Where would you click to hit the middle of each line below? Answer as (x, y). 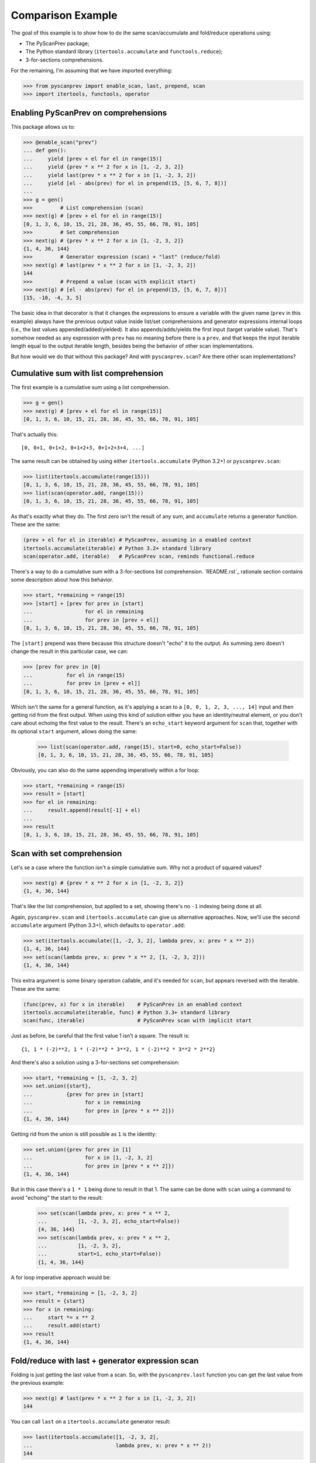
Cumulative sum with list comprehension (87, 374)
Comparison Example (64, 15)
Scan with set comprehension (66, 854)
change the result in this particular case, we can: (70, 651)
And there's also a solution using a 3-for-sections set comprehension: (95, 1063)
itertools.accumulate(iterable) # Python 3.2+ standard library (117, 548)
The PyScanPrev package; (58, 43)
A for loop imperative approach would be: (61, 1277)
